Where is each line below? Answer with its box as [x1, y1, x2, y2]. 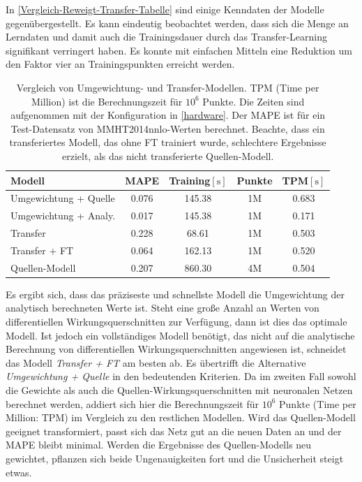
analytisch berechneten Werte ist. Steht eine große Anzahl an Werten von [6, 300, 319, 315]
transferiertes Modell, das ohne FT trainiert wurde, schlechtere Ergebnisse [9, 135, 326, 149]
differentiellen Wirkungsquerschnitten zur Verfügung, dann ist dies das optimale [6, 314, 347, 329]
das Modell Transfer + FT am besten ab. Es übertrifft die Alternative [6, 355, 306, 370]
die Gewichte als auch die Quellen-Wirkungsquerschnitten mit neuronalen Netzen [6, 383, 353, 397]
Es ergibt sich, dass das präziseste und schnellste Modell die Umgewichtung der [6, 286, 345, 301]
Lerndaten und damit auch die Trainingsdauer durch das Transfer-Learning [6, 29, 328, 44]
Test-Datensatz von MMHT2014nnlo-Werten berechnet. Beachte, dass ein [10, 121, 325, 136]
